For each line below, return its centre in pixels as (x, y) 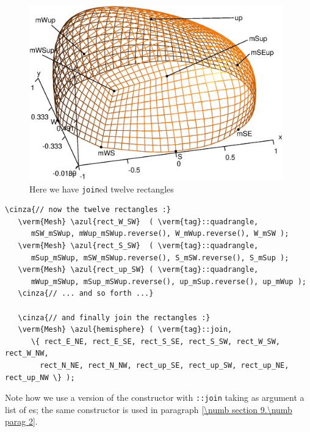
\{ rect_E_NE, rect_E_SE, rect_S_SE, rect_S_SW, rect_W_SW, (156, 341)
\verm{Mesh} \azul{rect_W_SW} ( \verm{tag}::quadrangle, (138, 221)
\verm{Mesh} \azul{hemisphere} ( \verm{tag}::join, (125, 330)
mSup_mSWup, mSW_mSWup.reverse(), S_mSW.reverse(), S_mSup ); (160, 258)
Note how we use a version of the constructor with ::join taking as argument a (155, 397)
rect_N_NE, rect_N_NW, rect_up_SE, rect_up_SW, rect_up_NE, (164, 365)
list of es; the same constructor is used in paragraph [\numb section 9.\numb (149, 409)
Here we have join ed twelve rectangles (102, 189)
